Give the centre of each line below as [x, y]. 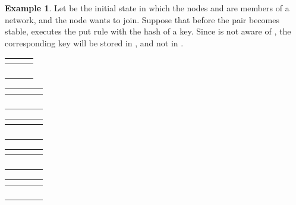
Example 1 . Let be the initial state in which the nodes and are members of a [147, 8]
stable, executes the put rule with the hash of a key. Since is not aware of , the [148, 31]
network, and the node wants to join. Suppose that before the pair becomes [142, 19]
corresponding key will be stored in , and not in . [94, 42]
